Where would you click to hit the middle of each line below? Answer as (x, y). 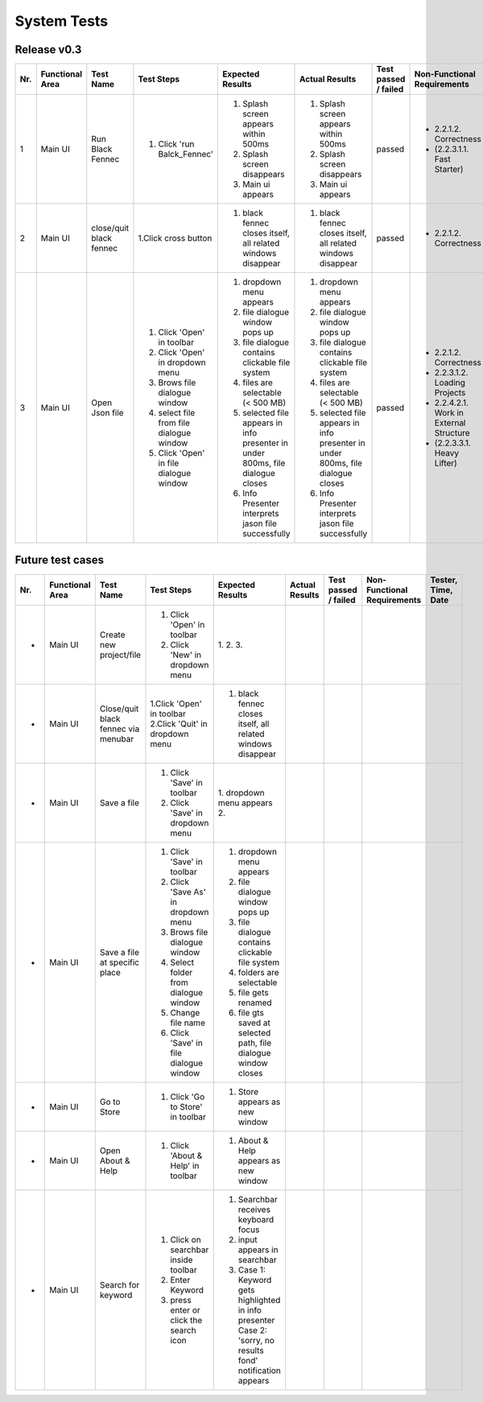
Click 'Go (188, 1097)
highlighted (259, 1300)
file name (188, 1023)
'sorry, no (256, 1340)
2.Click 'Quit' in (179, 723)
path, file (255, 1043)
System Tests (62, 21)
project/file (120, 655)
